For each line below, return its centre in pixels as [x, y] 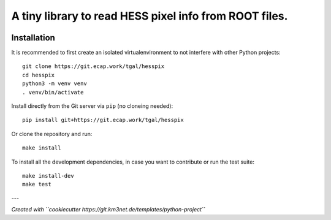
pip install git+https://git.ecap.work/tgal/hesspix [103, 120]
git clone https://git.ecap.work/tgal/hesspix [93, 66]
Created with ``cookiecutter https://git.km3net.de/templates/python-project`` [108, 210]
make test [37, 184]
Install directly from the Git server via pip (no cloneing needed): [92, 106]
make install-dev [48, 176]
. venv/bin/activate [53, 92]
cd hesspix [39, 75]
